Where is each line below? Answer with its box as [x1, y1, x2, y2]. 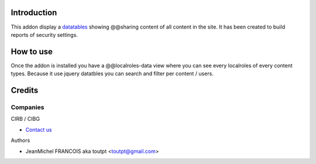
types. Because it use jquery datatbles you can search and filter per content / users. [11, 70, 214, 77]
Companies [11, 103, 44, 111]
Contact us [25, 126, 52, 133]
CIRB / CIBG [11, 116, 40, 123]
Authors [11, 137, 30, 144]
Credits [11, 85, 39, 96]
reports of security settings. [11, 31, 78, 38]
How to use [11, 47, 53, 57]
